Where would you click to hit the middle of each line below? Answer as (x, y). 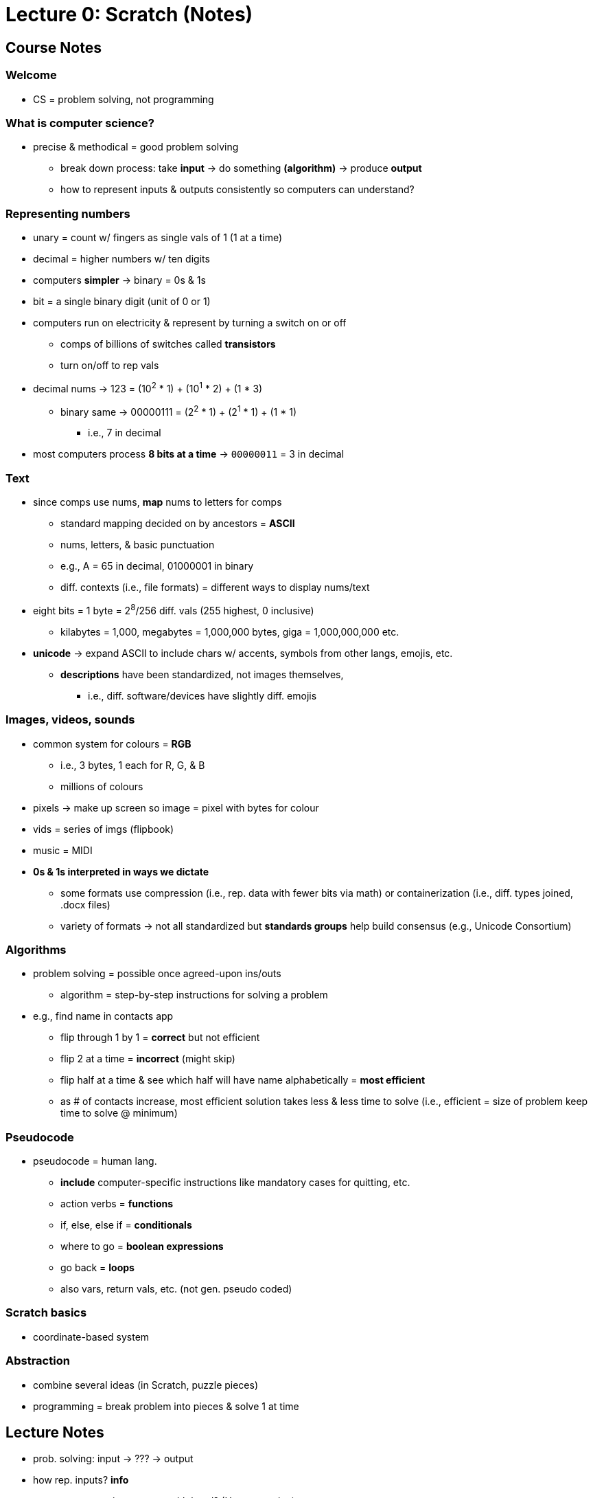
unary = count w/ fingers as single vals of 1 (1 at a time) (158, 238)
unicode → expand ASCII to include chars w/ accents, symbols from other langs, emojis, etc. (243, 653)
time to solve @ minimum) (119, 1113)
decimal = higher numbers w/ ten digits (121, 259)
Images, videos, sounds (70, 720)
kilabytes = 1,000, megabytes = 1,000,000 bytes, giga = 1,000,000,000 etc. (230, 631)
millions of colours (102, 786)
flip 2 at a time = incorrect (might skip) (148, 1059)
